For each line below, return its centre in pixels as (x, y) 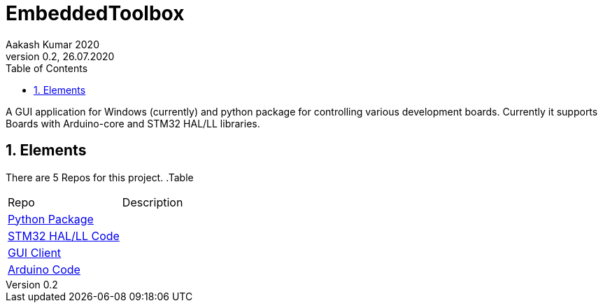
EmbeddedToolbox (95, 13)
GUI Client (35, 252)
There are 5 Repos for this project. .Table (100, 177)
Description (152, 202)
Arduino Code (44, 269)
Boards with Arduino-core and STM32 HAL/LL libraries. (133, 123)
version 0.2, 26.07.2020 (60, 56)
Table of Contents (47, 68)
